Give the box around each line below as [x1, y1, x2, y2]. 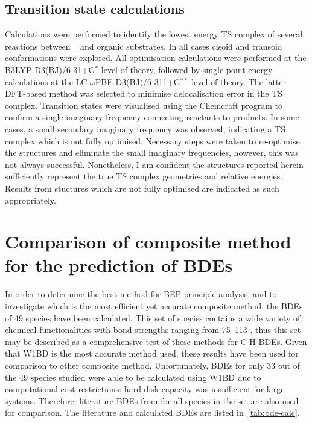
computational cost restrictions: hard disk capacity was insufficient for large [5, 383, 285, 395]
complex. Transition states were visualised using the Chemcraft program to [5, 98, 282, 111]
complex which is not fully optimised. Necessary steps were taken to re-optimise [5, 134, 300, 147]
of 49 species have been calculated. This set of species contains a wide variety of [5, 311, 301, 324]
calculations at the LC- [5, 75, 91, 88]
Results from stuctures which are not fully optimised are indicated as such [5, 181, 279, 194]
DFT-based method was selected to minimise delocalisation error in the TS [5, 87, 283, 100]
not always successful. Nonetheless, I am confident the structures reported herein [5, 158, 304, 170]
